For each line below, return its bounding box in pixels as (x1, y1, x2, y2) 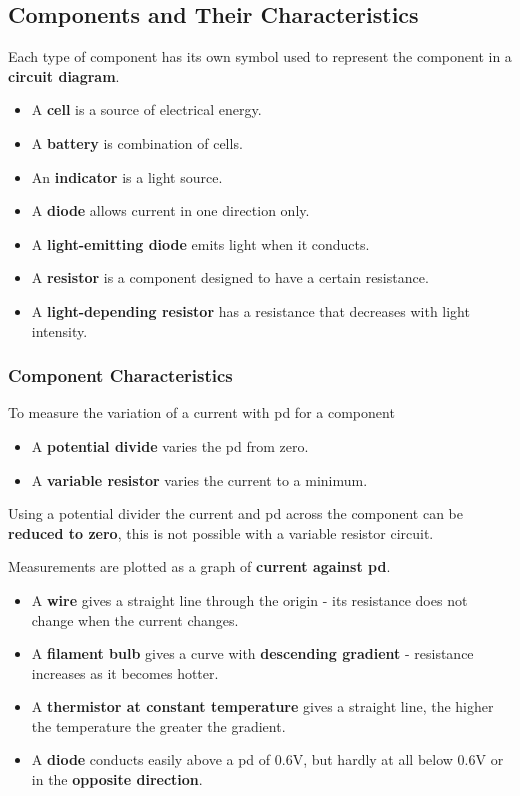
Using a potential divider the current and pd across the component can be (8, 503, 464, 524)
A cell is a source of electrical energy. (31, 99, 262, 120)
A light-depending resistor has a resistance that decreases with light (31, 300, 470, 321)
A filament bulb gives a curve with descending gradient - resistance (31, 643, 474, 664)
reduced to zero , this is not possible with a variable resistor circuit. (8, 522, 434, 543)
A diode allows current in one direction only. (31, 200, 310, 221)
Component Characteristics (8, 363, 233, 388)
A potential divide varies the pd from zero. (31, 435, 309, 456)
